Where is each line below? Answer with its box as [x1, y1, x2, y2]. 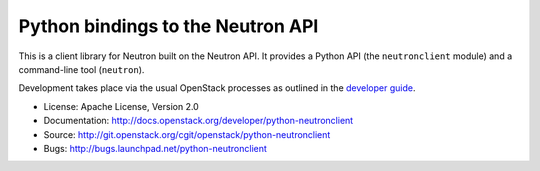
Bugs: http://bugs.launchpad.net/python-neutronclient [43, 142, 267, 154]
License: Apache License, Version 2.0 [43, 100, 199, 112]
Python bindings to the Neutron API [18, 15, 319, 37]
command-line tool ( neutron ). [18, 63, 145, 75]
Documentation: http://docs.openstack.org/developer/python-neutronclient [43, 115, 354, 127]
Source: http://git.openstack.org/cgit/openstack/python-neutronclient [43, 128, 331, 140]
